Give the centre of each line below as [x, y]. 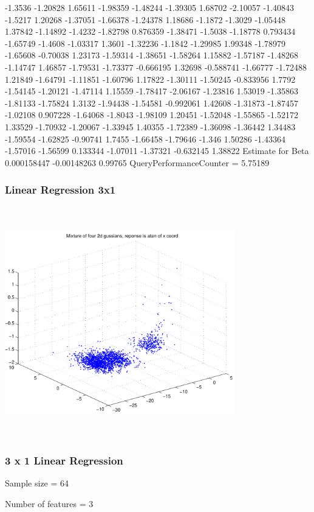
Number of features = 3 [49, 503]
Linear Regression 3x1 [60, 190]
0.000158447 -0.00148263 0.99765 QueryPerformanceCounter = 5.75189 [137, 162]
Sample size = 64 [37, 483]
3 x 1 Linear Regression [64, 460]
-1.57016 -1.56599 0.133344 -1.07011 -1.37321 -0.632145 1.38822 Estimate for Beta [157, 151]
